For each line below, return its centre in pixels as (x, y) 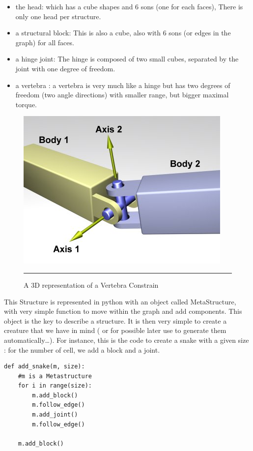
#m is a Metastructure (55, 376)
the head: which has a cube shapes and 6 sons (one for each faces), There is (129, 6)
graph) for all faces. (45, 42)
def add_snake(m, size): (44, 367)
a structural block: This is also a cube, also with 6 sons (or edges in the (123, 33)
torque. (26, 104)
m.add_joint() (55, 415)
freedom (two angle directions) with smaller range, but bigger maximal (122, 95)
